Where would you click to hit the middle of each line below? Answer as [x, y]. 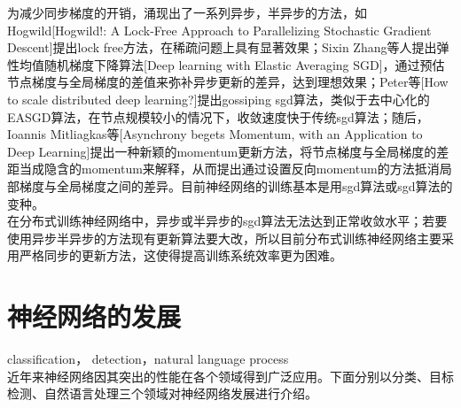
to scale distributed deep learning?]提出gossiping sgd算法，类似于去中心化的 [219, 99]
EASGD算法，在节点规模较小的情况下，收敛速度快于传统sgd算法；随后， [218, 116]
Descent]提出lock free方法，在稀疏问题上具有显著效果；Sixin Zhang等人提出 [222, 47]
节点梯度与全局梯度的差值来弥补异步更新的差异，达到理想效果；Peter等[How [228, 82]
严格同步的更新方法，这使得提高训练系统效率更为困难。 [180, 255]
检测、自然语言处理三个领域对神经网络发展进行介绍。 [162, 393]
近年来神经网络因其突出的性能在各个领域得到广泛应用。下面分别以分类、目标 [230, 376]
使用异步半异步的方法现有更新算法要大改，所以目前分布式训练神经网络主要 [224, 238]
